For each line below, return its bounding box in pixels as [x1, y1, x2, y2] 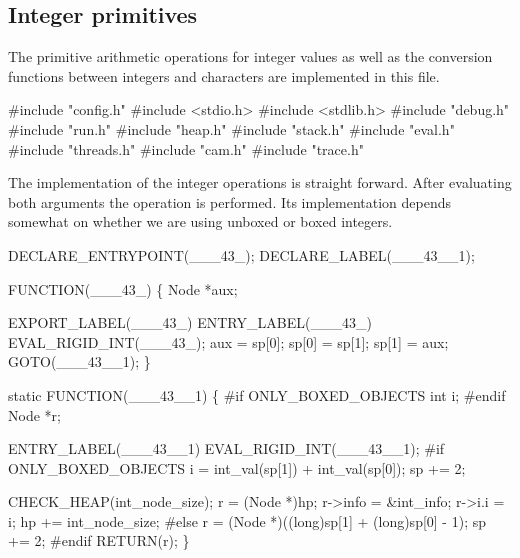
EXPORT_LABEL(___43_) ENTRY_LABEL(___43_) [8, 312, 372, 333]
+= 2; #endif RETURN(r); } [8, 530, 190, 551]
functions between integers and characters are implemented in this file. [8, 65, 440, 86]
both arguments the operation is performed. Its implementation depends [8, 191, 452, 212]
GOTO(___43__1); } [8, 351, 151, 372]
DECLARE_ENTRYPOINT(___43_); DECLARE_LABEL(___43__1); [8, 244, 475, 265]
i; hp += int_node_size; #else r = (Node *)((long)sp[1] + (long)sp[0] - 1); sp [8, 510, 486, 531]
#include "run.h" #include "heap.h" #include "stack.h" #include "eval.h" [8, 118, 455, 139]
